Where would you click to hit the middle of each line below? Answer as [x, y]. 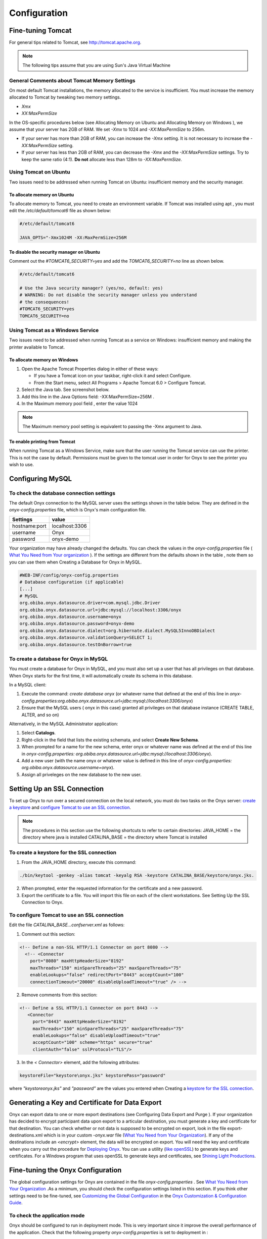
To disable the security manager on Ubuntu [55, 252]
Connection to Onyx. [43, 902]
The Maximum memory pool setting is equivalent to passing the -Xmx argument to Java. [112, 426]
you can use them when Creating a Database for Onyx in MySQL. [75, 562]
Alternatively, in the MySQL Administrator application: [64, 724]
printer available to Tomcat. [37, 347]
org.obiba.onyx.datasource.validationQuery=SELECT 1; [86, 638]
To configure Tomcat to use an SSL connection [66, 915]
